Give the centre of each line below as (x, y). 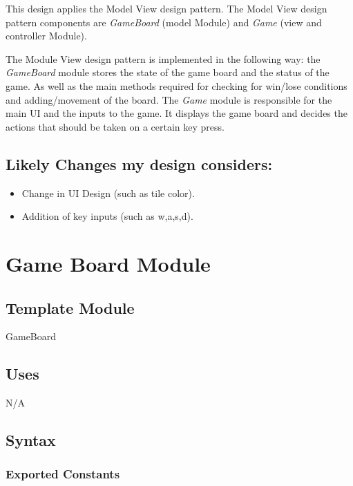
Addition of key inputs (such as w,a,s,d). (107, 216)
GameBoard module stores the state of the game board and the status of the (168, 72)
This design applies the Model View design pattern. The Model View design (166, 8)
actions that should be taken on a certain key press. (115, 126)
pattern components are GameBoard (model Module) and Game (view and (164, 22)
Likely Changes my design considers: (139, 163)
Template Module (70, 307)
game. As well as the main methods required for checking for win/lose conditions (176, 85)
